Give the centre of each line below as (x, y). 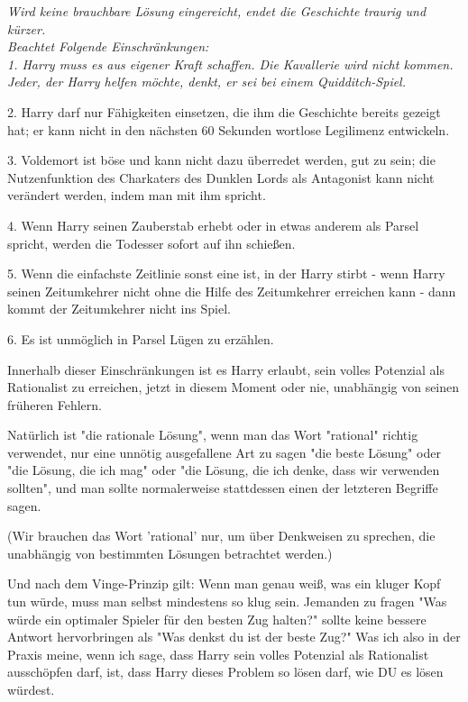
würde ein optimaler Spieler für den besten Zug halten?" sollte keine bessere (217, 619)
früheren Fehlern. (55, 404)
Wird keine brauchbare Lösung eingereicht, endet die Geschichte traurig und (217, 11)
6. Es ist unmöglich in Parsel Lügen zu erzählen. (141, 338)
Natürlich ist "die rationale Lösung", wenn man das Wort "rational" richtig (213, 435)
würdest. (31, 689)
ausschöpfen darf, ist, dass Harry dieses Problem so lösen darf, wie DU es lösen (225, 672)
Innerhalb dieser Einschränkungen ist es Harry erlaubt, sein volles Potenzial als (226, 369)
